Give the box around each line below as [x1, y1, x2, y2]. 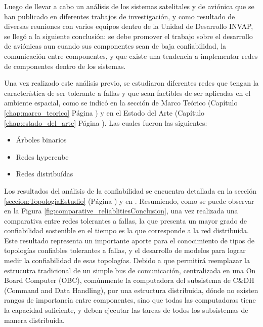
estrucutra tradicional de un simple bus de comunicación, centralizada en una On [4, 265, 256, 275]
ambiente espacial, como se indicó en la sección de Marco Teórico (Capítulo [4, 97, 238, 108]
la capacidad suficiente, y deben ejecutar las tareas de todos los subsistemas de [4, 305, 248, 315]
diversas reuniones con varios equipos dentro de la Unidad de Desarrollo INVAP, [4, 21, 253, 31]
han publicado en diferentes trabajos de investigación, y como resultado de [4, 11, 235, 21]
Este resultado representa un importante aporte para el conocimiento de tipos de [4, 235, 255, 245]
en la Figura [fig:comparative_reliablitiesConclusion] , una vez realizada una [4, 205, 238, 216]
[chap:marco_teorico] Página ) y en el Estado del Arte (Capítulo [4, 107, 205, 118]
